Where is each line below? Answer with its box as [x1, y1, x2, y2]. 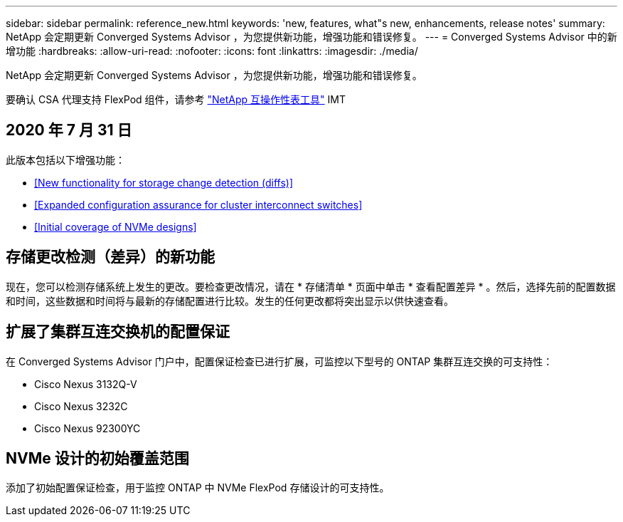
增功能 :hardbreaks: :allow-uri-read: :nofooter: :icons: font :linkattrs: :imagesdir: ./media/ [6, 45, 418, 57]
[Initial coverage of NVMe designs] [34, 220, 197, 233]
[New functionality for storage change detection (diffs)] [34, 176, 294, 189]
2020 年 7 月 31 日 [6, 121, 132, 140]
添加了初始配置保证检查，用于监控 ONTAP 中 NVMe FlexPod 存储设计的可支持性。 [6, 481, 390, 494]
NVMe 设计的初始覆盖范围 [6, 449, 189, 467]
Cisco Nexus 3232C [34, 400, 128, 412]
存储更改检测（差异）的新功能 [6, 248, 215, 266]
